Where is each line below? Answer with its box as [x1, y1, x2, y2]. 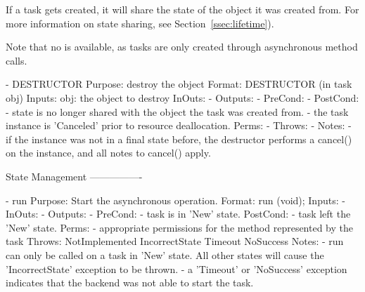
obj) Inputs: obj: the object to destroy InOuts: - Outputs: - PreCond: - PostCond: [6, 90, 359, 105]
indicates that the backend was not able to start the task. [6, 275, 254, 290]
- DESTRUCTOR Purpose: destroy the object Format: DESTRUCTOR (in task [6, 77, 352, 91]
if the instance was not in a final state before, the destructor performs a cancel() [6, 131, 352, 146]
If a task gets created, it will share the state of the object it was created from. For [6, 2, 359, 16]
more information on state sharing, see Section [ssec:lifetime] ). [6, 15, 274, 30]
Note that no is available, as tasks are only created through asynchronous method [6, 39, 358, 54]
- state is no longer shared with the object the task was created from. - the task [6, 104, 349, 119]
